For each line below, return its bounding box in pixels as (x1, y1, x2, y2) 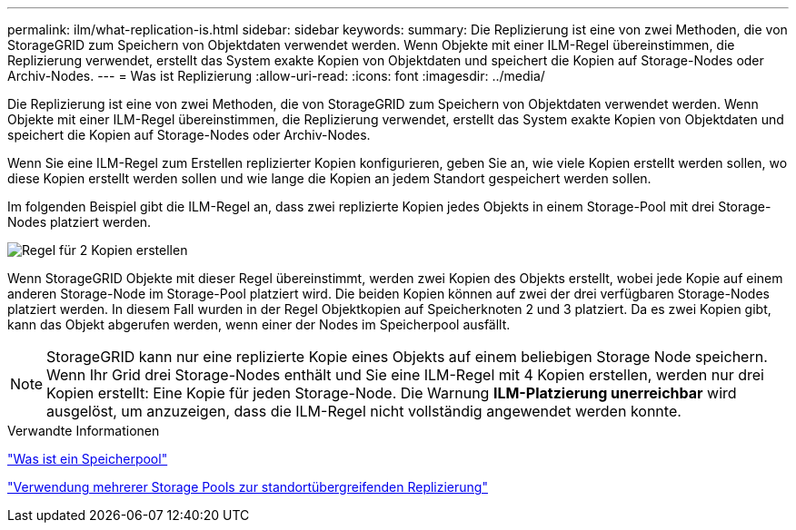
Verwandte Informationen (7, 423, 160, 438)
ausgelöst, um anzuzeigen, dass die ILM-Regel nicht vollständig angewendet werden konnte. (46, 402, 682, 420)
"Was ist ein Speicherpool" (7, 451, 168, 466)
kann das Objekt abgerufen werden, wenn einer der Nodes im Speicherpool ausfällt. (7, 317, 511, 332)
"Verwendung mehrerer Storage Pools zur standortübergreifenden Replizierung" (7, 479, 488, 495)
